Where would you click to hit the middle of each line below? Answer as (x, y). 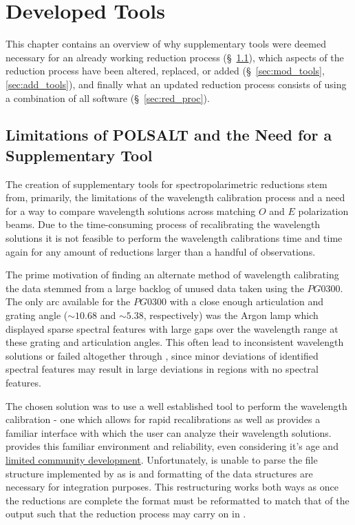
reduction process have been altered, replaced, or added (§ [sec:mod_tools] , (165, 71)
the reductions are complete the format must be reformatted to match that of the (177, 500)
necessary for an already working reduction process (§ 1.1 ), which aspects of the (175, 57)
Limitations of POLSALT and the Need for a (169, 135)
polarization (323, 210)
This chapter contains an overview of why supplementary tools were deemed (166, 44)
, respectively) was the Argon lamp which (231, 315)
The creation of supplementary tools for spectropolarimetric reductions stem (166, 184)
